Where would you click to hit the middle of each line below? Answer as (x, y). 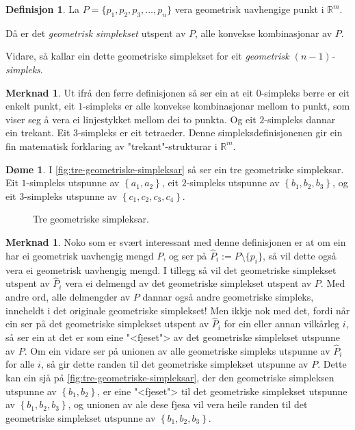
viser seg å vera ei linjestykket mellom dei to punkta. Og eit (131, 119)
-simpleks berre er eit (305, 92)
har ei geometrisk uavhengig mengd (80, 255)
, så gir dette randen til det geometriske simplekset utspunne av (174, 364)
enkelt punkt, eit (40, 106)
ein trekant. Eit (38, 132)
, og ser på (185, 255)
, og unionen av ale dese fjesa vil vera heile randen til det (188, 404)
